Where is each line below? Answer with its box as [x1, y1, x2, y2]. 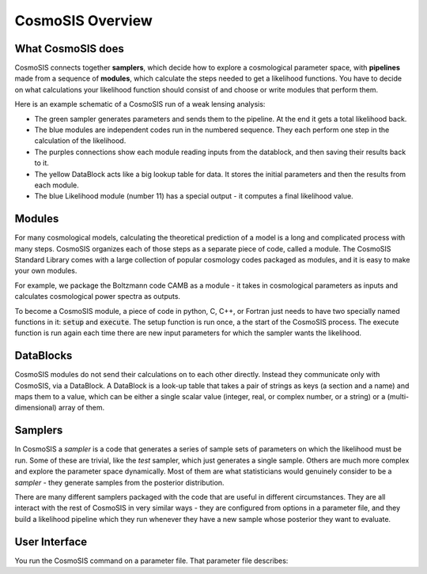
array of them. [58, 403, 105, 413]
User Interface [14, 534, 88, 549]
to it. [34, 158, 49, 168]
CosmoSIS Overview [14, 12, 153, 29]
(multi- [387, 392, 410, 402]
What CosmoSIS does [14, 42, 124, 55]
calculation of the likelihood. [34, 136, 127, 145]
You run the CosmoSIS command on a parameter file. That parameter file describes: [14, 556, 289, 565]
